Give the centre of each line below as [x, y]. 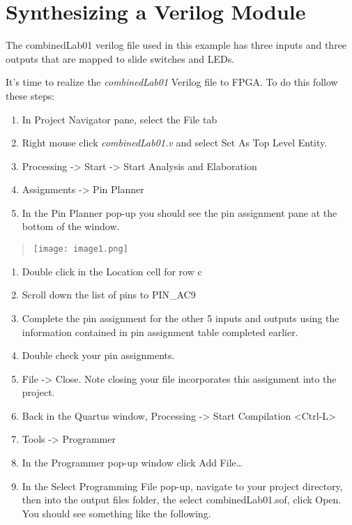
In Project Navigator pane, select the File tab [120, 119]
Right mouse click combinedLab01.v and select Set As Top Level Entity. [175, 143]
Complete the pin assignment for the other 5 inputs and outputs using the [181, 318]
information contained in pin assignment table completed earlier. [160, 332]
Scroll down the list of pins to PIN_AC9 [109, 295]
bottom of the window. [71, 226]
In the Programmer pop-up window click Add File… [132, 463]
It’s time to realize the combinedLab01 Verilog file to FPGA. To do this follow [172, 82]
